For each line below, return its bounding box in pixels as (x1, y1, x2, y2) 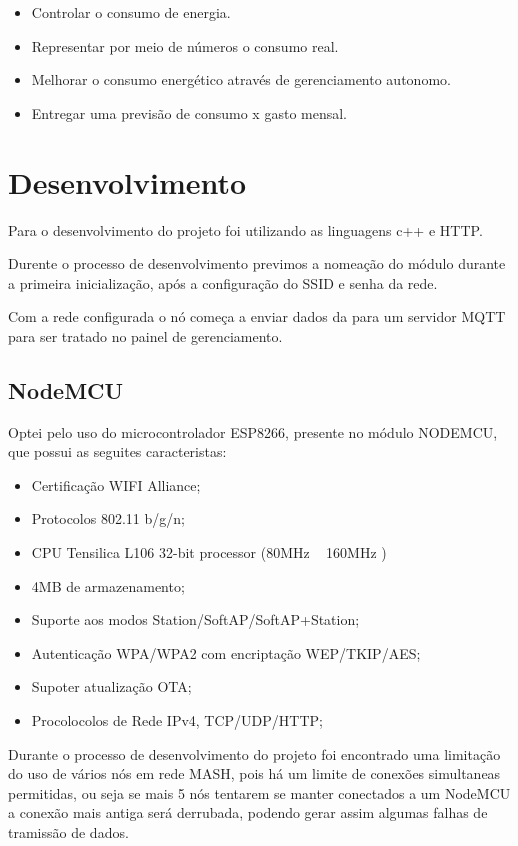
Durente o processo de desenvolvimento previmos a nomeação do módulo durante (8, 253, 506, 274)
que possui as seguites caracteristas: (8, 441, 227, 462)
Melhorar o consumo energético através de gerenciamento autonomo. (31, 69, 451, 90)
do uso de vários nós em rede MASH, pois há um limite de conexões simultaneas (8, 763, 501, 784)
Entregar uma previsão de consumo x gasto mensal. (31, 102, 348, 123)
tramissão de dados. (8, 821, 129, 842)
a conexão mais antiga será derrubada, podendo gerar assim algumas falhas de (8, 802, 488, 823)
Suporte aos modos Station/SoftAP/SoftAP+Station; (31, 609, 360, 630)
